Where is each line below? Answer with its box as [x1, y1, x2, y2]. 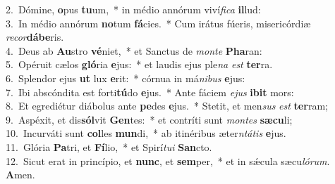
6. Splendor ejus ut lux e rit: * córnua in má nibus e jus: [6, 70, 245, 85]
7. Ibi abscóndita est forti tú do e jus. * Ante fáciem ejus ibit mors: [6, 84, 294, 99]
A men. [6, 167, 35, 182]
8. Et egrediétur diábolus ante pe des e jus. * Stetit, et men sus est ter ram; [6, 98, 328, 113]
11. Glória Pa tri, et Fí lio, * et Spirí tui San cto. [6, 139, 212, 154]
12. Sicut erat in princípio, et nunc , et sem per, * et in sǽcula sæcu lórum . [6, 153, 330, 168]
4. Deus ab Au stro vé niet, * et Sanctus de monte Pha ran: [6, 43, 262, 58]
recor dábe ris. [6, 29, 64, 44]
